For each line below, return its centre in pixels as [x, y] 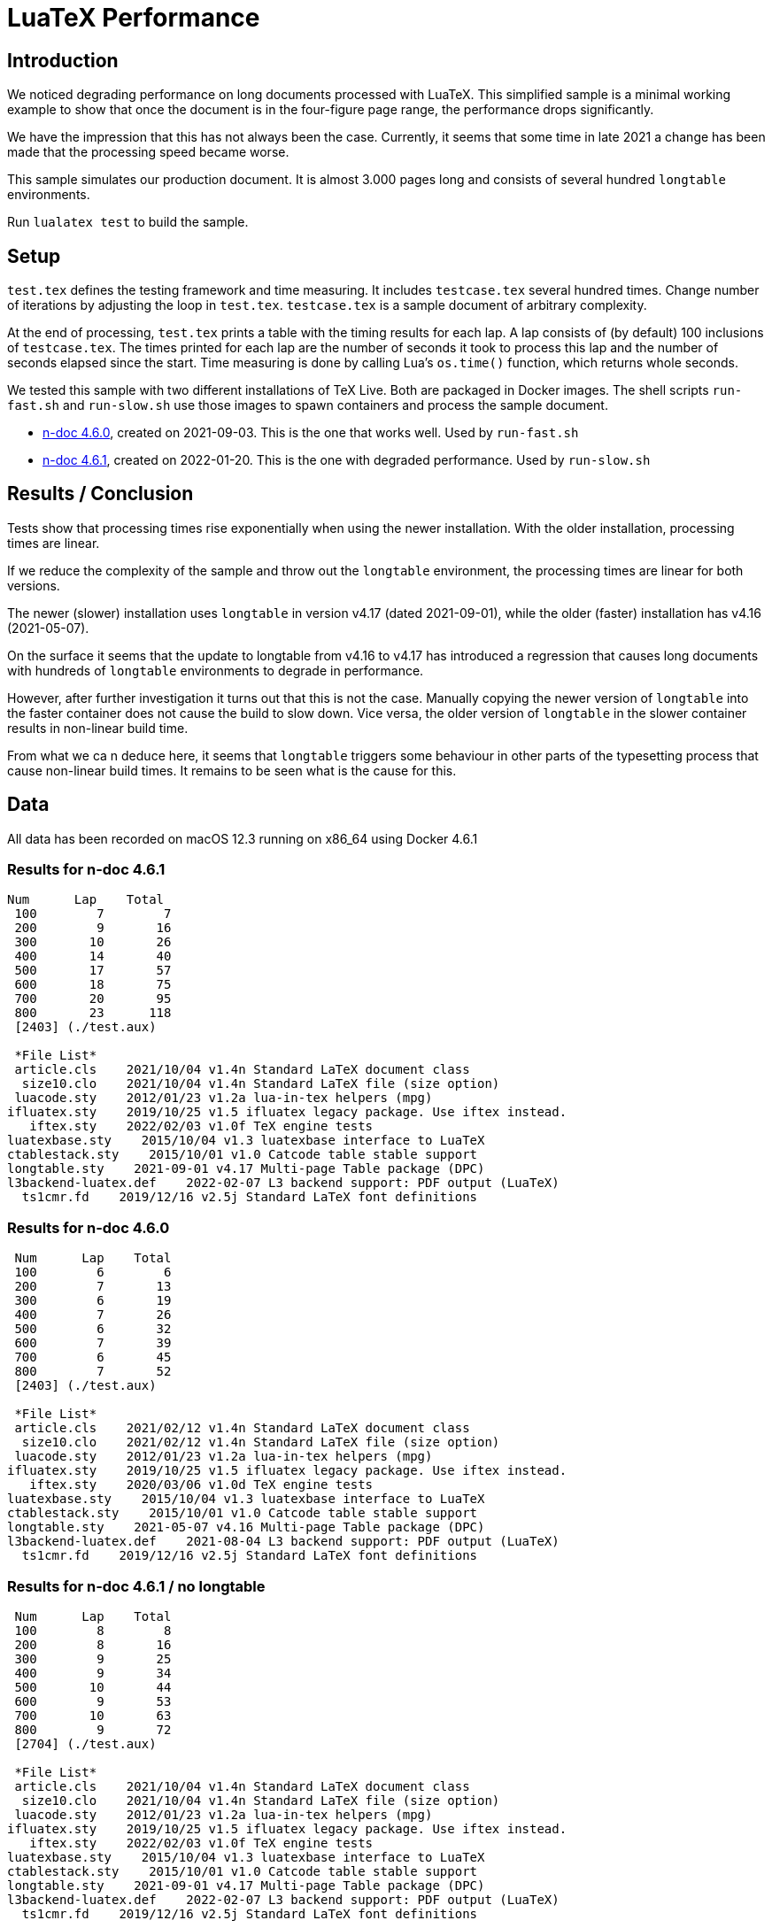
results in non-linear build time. [98, 728]
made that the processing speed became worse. [148, 152]
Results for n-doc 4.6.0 [89, 1227]
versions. [34, 585]
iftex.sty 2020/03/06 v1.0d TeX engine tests [201, 1485]
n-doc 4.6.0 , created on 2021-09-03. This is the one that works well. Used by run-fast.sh [311, 433]
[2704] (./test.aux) [85, 1743]
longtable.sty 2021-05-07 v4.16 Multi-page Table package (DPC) [246, 1527]
